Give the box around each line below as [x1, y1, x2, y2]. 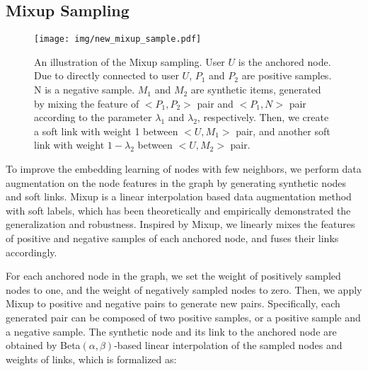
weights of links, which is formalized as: [6, 351, 177, 366]
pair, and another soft [236, 123, 330, 138]
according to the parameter [34, 110, 152, 125]
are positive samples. [241, 68, 332, 83]
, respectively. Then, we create [197, 110, 329, 125]
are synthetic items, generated [190, 82, 321, 97]
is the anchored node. [238, 54, 331, 69]
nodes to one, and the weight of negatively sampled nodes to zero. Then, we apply [6, 282, 362, 297]
